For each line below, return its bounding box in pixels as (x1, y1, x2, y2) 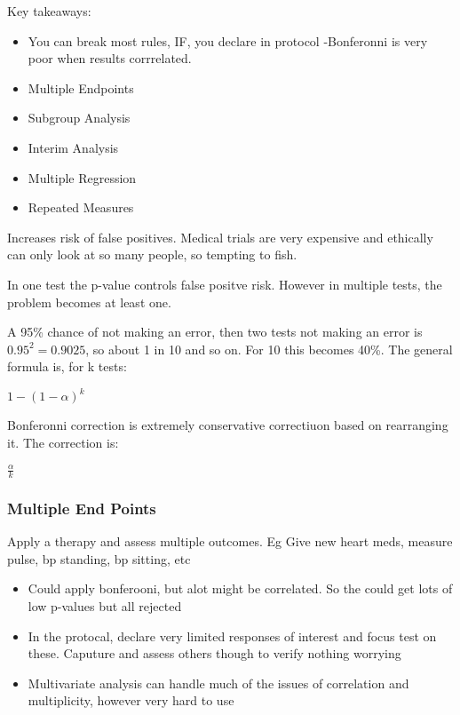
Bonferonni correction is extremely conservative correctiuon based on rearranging (7, 416, 448, 434)
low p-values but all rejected (28, 596, 182, 615)
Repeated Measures (28, 198, 134, 217)
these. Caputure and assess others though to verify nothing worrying (28, 644, 401, 663)
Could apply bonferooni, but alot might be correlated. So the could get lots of (28, 579, 453, 598)
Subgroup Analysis (28, 108, 131, 127)
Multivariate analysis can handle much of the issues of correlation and (28, 673, 409, 692)
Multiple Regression (28, 168, 137, 187)
